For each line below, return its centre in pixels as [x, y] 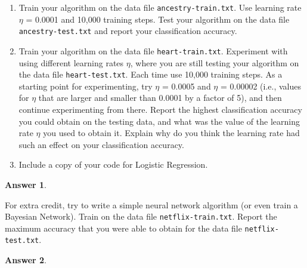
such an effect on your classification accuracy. [101, 144]
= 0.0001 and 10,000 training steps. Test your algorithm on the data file [158, 19]
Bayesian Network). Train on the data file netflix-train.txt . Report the [141, 216]
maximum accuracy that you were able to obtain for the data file [123, 228]
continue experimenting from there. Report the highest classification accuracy [160, 109]
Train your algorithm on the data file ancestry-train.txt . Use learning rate [160, 7]
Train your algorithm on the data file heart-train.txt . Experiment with [153, 50]
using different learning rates [71, 62]
